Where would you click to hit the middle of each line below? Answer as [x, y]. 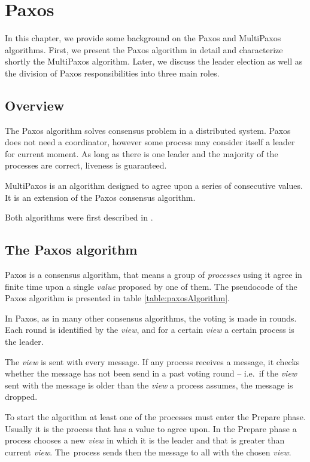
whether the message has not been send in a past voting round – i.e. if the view [151, 373]
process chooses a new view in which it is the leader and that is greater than [145, 440]
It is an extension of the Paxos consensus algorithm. [100, 197]
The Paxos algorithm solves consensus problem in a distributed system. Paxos [148, 130]
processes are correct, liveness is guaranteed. [86, 165]
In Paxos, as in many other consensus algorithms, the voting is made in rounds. [151, 318]
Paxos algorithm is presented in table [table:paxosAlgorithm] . [117, 298]
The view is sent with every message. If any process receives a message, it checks [152, 361]
